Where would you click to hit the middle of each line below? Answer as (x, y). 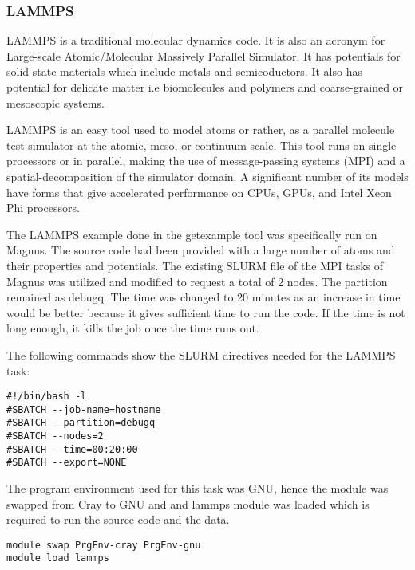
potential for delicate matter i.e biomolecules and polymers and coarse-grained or (205, 87)
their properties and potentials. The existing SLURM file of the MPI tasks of (195, 265)
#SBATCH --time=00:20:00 (72, 449)
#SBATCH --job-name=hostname (84, 409)
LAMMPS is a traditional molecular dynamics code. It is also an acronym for (196, 40)
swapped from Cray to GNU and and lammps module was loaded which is (188, 503)
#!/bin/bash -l (47, 397)
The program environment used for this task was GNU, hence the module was (198, 488)
